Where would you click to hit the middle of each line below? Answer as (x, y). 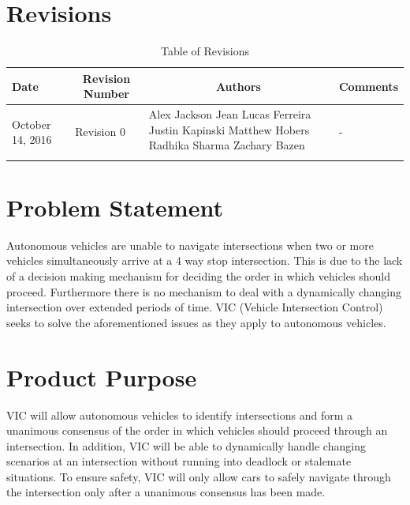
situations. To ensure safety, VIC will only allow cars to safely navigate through (199, 476)
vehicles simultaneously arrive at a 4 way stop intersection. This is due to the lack (205, 260)
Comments (368, 86)
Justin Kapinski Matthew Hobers (229, 129)
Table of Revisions (205, 51)
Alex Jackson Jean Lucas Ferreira (230, 114)
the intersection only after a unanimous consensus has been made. (166, 492)
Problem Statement (115, 207)
